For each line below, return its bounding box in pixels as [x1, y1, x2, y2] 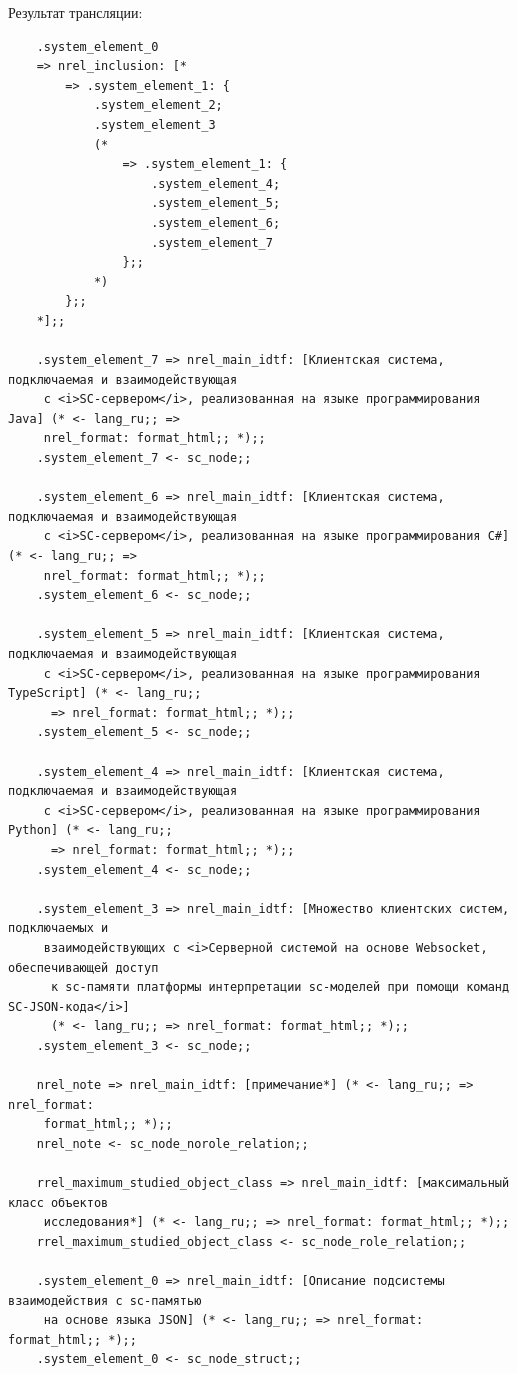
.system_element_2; [93, 98, 223, 113]
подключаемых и [8, 921, 109, 936]
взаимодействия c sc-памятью [8, 1293, 202, 1308]
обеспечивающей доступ [8, 960, 159, 975]
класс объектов [8, 1195, 109, 1210]
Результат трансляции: [8, 2, 143, 22]
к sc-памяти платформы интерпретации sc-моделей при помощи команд [50, 980, 510, 995]
